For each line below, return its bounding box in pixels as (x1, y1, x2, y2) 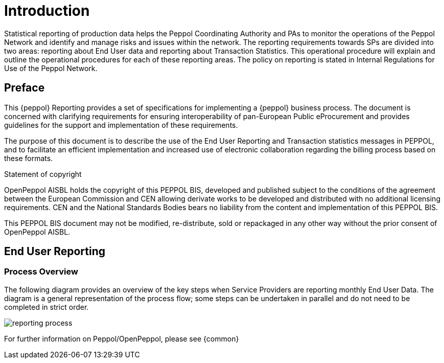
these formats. (4, 153, 53, 163)
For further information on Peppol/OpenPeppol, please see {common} (4, 334, 239, 343)
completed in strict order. (4, 302, 89, 311)
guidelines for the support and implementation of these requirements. (4, 120, 238, 129)
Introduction (4, 2, 90, 19)
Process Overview (4, 266, 78, 277)
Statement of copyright (4, 169, 82, 178)
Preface (4, 81, 45, 95)
